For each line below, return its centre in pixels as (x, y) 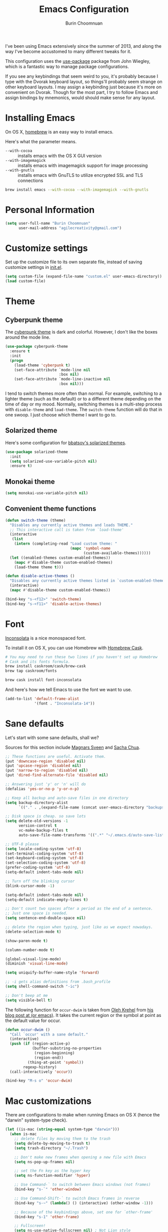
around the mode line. (28, 337)
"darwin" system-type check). (36, 1120)
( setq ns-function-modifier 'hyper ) (52, 1176)
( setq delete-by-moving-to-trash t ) (52, 1143)
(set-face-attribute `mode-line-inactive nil (62, 379)
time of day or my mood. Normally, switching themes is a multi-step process (84, 404)
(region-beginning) (54, 1053)
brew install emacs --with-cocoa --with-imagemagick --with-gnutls (77, 189)
